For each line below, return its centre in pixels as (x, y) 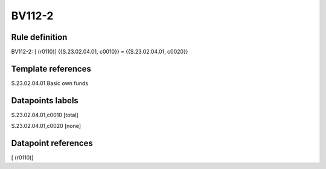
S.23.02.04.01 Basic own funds (50, 83)
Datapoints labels (45, 100)
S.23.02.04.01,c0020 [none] (46, 126)
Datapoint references (52, 143)
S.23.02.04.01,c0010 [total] (45, 115)
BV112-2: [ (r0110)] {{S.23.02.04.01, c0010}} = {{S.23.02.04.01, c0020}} (100, 52)
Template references (51, 69)
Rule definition (39, 37)
